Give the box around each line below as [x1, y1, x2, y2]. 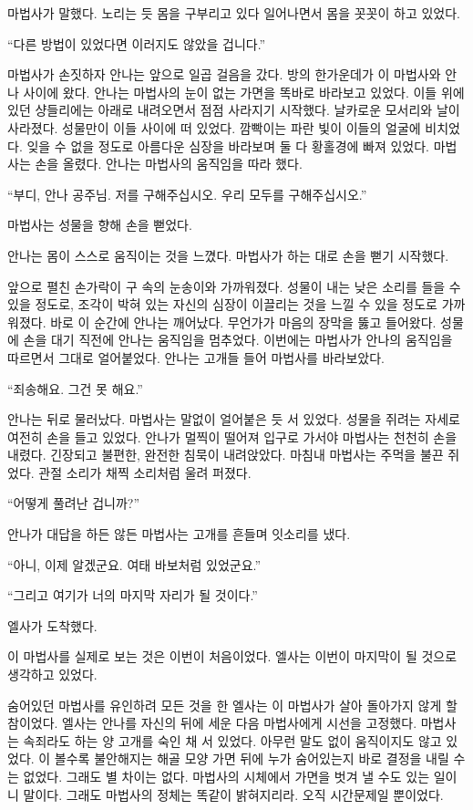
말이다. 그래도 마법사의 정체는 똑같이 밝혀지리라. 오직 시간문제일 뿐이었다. [23, 784, 444, 804]
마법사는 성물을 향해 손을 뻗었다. [7, 215, 192, 234]
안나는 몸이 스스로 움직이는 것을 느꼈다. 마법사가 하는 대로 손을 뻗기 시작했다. [7, 245, 449, 265]
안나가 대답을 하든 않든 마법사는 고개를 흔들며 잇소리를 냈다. [7, 524, 351, 544]
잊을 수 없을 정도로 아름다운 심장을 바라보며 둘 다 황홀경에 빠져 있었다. [26, 136, 430, 155]
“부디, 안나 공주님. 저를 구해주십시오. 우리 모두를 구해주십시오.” [7, 184, 367, 203]
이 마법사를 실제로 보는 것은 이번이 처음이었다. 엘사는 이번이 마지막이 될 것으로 [7, 647, 458, 666]
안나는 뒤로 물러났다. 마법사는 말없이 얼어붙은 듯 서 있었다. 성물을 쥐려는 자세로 [7, 410, 460, 429]
